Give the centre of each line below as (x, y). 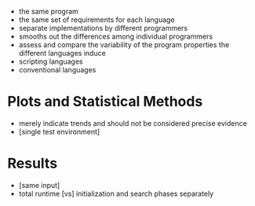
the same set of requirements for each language (97, 20)
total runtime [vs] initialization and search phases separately (116, 193)
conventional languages (57, 70)
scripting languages (51, 61)
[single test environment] (59, 131)
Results (33, 164)
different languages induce (62, 53)
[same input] (39, 185)
